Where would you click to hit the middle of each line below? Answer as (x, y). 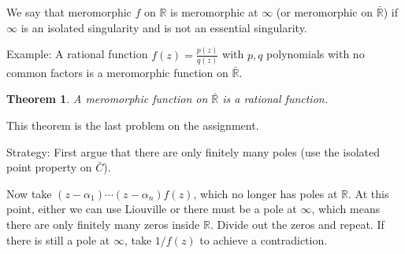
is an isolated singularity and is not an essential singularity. (164, 27)
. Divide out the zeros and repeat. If (297, 224)
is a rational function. (275, 99)
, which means (346, 209)
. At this (369, 193)
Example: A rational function (77, 54)
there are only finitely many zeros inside (103, 224)
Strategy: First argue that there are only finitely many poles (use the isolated (193, 151)
